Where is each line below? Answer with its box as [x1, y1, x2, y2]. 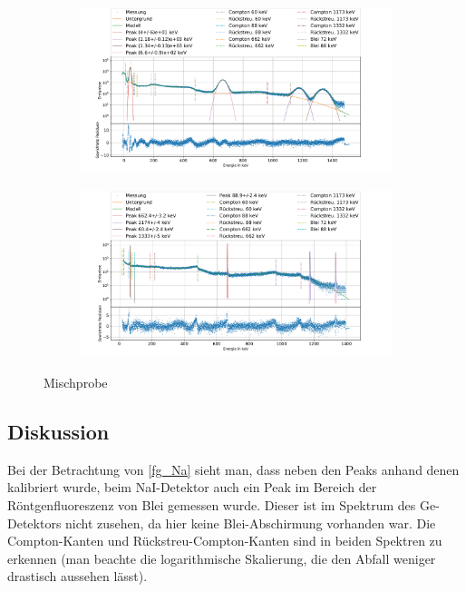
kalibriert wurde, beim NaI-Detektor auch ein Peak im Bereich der [7, 478, 377, 497]
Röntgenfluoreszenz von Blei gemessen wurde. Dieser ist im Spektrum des [7, 496, 416, 515]
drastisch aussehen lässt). [7, 567, 148, 586]
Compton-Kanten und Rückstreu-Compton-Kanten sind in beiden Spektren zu [7, 531, 442, 550]
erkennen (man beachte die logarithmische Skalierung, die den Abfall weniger [7, 548, 436, 567]
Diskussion [7, 418, 110, 446]
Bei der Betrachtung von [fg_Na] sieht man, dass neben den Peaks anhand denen [7, 459, 460, 479]
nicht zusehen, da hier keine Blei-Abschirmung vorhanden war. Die [65, 513, 436, 532]
